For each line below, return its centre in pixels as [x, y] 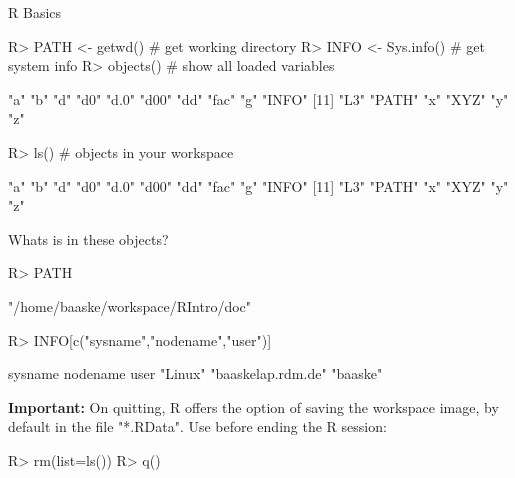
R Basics [35, 12]
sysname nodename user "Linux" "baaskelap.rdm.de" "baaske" [195, 373]
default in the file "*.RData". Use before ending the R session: [197, 426]
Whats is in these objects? [88, 238]
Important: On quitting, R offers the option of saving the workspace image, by [253, 406]
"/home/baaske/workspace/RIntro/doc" [130, 305]
